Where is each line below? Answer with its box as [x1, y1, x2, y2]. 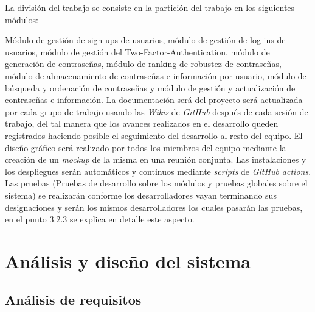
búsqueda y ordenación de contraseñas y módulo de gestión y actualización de [5, 81, 296, 94]
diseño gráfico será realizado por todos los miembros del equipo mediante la [5, 141, 286, 154]
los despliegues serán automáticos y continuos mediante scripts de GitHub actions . [5, 165, 311, 177]
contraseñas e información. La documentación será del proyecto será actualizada [5, 93, 303, 106]
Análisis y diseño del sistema [5, 248, 251, 273]
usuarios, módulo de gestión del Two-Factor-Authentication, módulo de [5, 45, 270, 58]
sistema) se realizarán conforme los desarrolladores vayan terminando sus [5, 188, 277, 201]
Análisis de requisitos [5, 290, 142, 309]
